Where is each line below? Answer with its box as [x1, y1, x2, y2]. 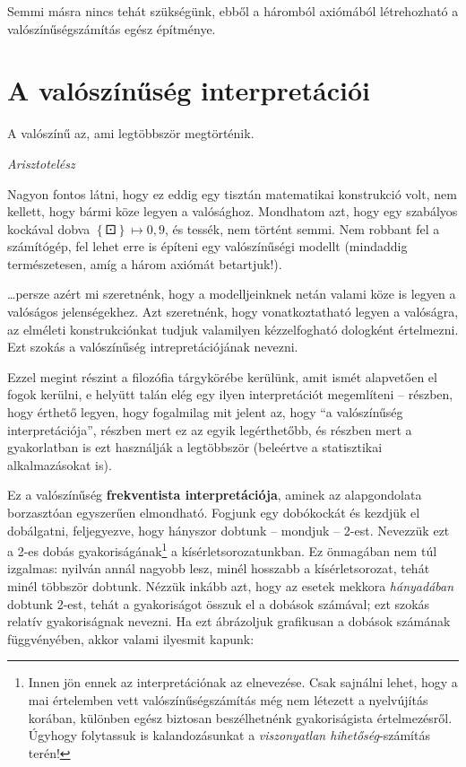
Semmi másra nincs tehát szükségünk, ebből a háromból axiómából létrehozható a [7, 2, 459, 20]
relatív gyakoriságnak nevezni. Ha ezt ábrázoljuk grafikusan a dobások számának [7, 612, 451, 631]
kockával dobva [7, 219, 91, 238]
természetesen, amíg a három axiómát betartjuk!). [7, 254, 282, 273]
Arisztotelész [7, 153, 75, 172]
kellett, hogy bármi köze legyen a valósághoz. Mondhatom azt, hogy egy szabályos [7, 202, 458, 221]
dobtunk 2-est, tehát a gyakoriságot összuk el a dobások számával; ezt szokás [7, 594, 430, 613]
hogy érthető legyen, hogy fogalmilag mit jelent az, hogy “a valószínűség [7, 403, 403, 422]
